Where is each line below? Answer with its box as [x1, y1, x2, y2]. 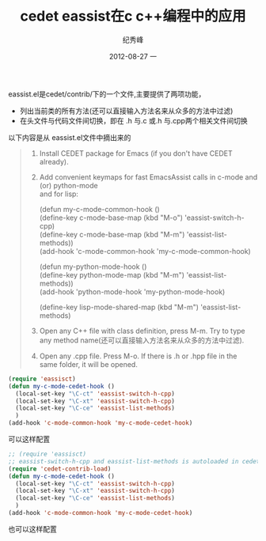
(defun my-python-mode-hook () [39, 262, 147, 271]
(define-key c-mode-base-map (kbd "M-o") [39, 213, 184, 222]
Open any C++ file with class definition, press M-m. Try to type [39, 326, 245, 335]
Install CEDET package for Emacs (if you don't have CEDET [39, 148, 234, 158]
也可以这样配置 [8, 524, 57, 534]
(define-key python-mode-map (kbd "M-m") [39, 270, 184, 279]
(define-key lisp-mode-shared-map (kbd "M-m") [39, 302, 199, 312]
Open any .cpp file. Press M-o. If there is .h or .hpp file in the [39, 351, 237, 361]
